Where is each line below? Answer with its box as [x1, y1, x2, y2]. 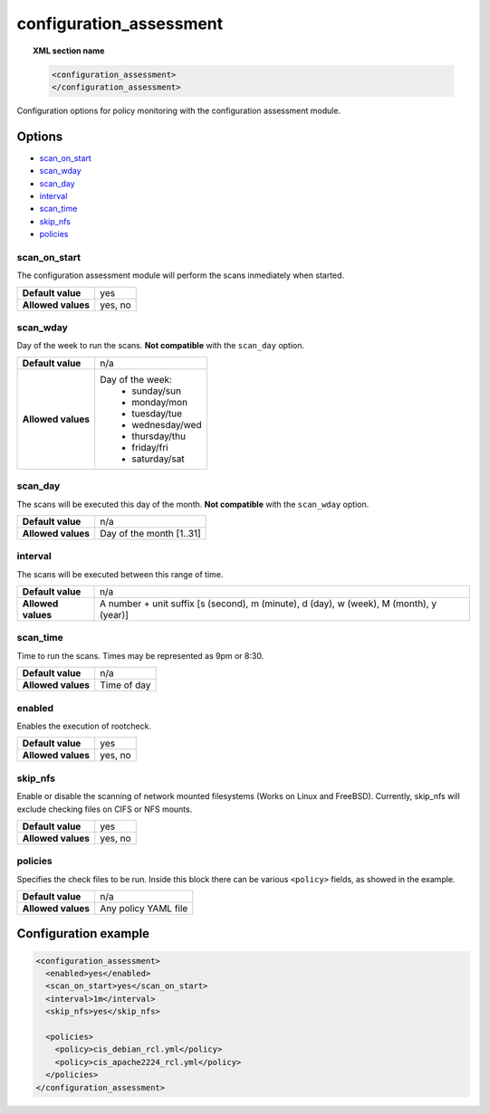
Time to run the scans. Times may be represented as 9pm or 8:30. [16, 650, 264, 661]
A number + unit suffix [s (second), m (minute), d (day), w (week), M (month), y [100, 597, 437, 610]
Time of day [100, 679, 151, 691]
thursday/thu [131, 430, 186, 443]
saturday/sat [131, 452, 185, 465]
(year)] [100, 609, 129, 622]
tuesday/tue [131, 407, 183, 420]
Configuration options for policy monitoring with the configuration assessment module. [16, 105, 341, 116]
